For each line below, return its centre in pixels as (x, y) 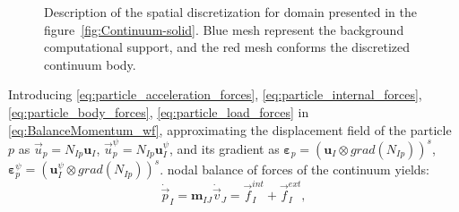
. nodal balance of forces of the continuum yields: (295, 169)
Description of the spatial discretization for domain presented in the (231, 12)
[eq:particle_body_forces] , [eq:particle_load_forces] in (159, 111)
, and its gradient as (224, 148)
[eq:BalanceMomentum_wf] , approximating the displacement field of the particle (230, 129)
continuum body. (90, 64)
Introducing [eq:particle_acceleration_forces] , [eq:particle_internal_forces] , (215, 94)
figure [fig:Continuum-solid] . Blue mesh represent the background (224, 29)
